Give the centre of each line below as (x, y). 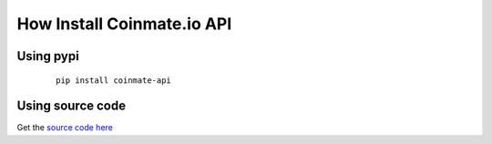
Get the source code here (65, 128)
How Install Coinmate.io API (124, 24)
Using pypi (48, 56)
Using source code (72, 106)
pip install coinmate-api (114, 80)
